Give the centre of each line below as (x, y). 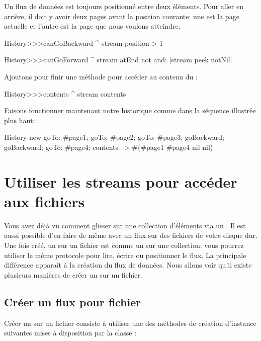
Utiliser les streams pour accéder (121, 181)
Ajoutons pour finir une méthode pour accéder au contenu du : (101, 76)
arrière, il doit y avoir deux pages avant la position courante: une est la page (122, 16)
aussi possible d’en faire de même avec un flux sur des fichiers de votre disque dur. (131, 235)
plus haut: (20, 120)
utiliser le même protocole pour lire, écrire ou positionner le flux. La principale (125, 255)
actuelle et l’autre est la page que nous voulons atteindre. (92, 26)
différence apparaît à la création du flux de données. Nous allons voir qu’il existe (128, 265)
